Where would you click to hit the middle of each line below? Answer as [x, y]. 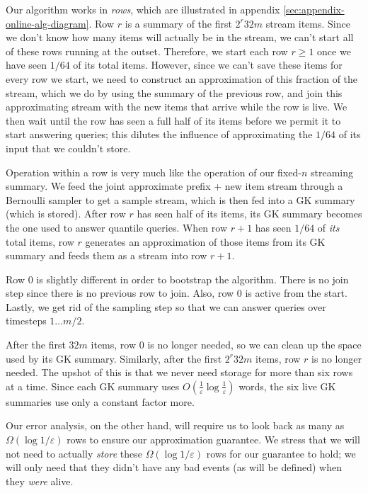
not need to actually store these [74, 453]
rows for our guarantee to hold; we [281, 453]
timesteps [26, 321]
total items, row [40, 241]
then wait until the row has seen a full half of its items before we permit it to [173, 120]
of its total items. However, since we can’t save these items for [208, 65]
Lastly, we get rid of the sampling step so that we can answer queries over [166, 306]
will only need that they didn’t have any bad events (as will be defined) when [174, 467]
